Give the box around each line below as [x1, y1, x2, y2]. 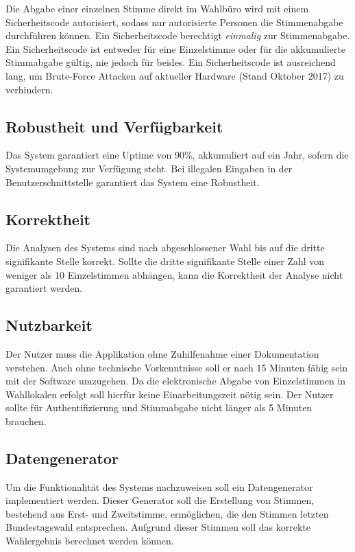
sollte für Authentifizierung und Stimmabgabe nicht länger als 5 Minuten [5, 400, 313, 415]
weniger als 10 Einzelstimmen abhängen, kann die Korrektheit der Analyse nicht [5, 267, 343, 281]
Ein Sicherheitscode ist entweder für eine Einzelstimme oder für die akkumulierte [5, 41, 345, 56]
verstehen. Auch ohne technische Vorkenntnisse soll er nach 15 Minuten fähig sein [5, 360, 348, 374]
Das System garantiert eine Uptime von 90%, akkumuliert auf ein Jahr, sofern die [5, 148, 349, 162]
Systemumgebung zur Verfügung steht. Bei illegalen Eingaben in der [5, 161, 293, 175]
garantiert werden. [5, 281, 83, 295]
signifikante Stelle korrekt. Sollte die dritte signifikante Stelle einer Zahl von [5, 253, 325, 268]
